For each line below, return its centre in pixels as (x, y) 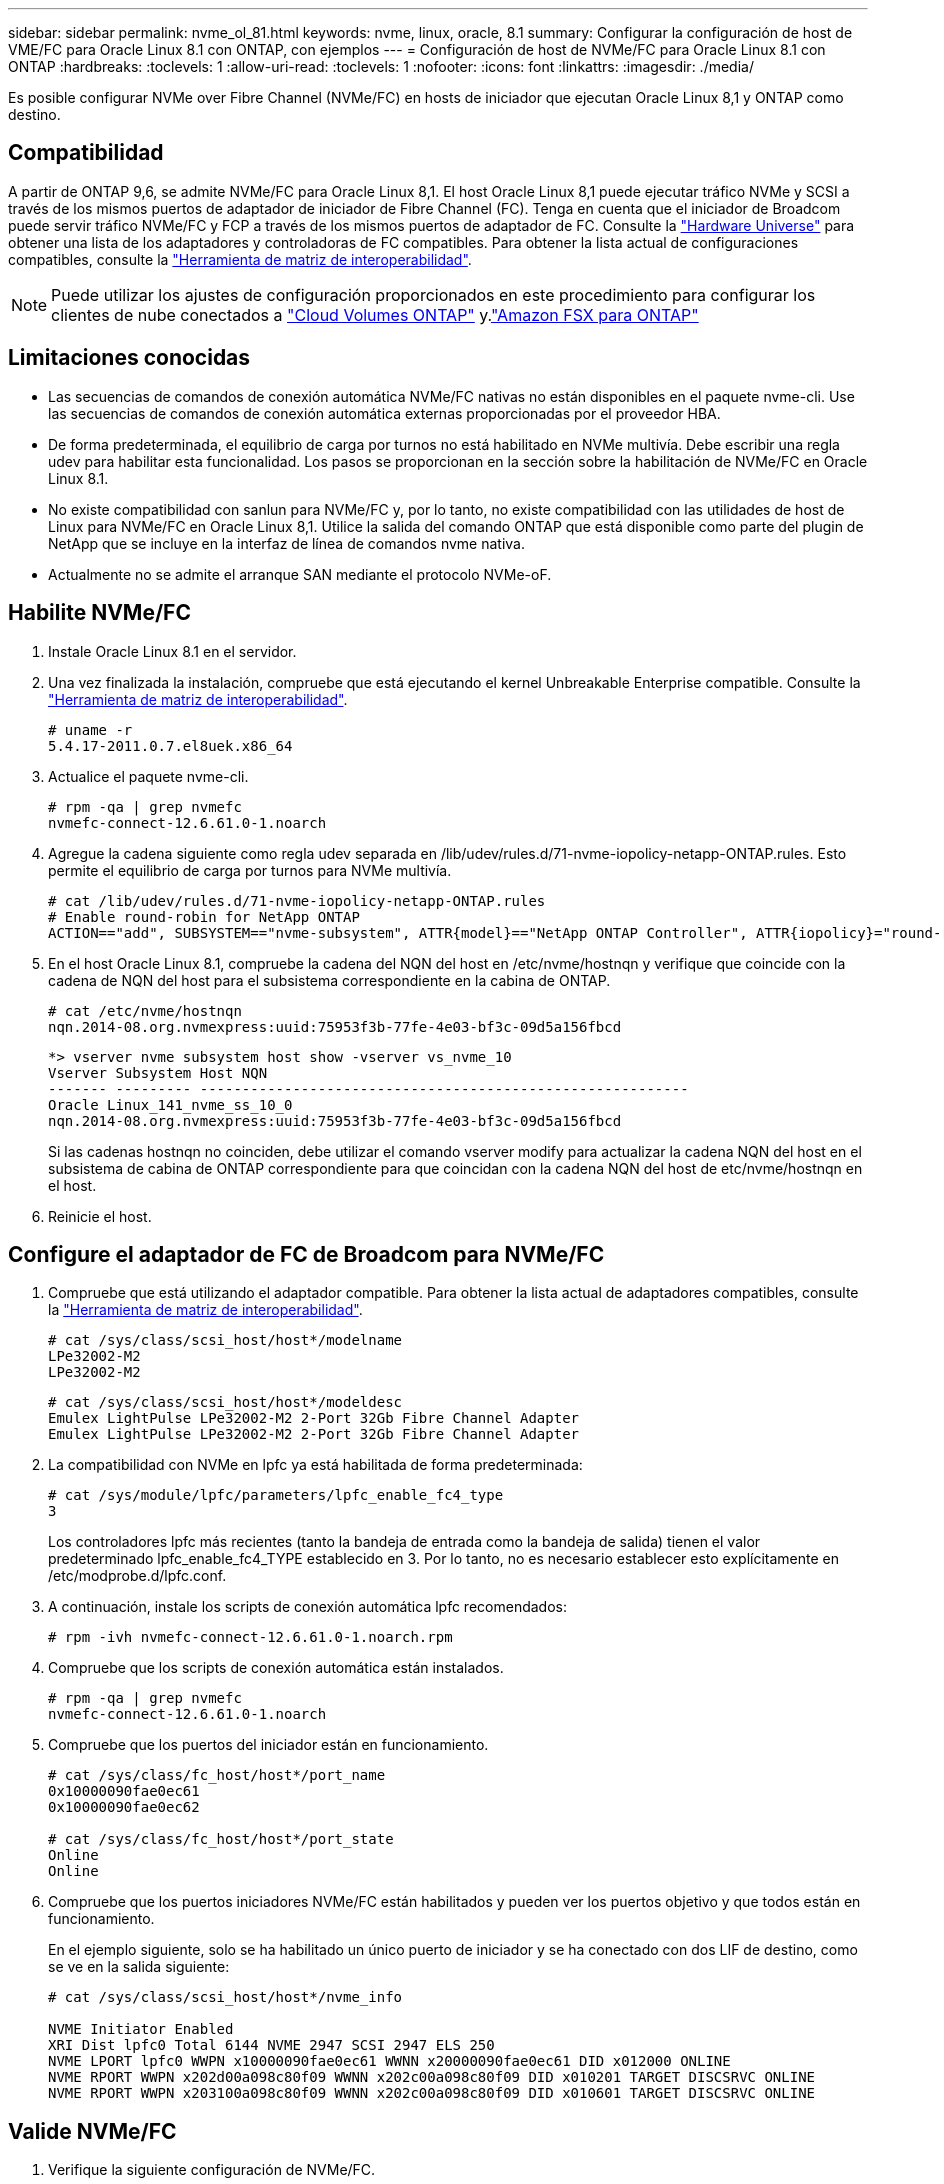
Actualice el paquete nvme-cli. (148, 776)
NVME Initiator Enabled (141, 2029)
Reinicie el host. (100, 1216)
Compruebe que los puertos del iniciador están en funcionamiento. (268, 1745)
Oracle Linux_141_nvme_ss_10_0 (170, 1104)
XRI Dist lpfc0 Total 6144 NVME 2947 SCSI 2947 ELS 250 (271, 2045)
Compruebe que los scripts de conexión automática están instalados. (276, 1668)
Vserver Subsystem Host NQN (158, 1072)
